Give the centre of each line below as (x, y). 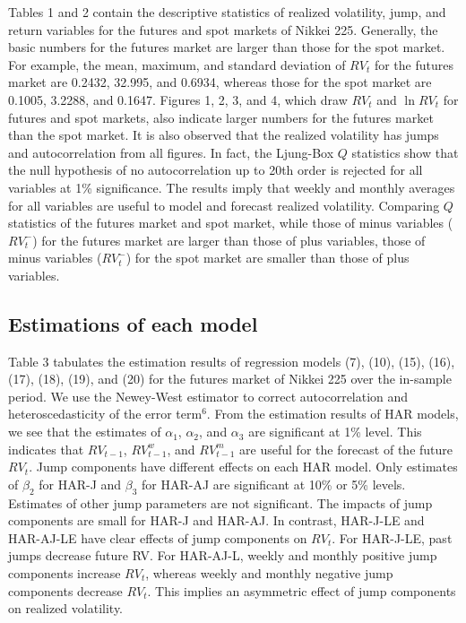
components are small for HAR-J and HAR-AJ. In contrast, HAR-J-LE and (216, 520)
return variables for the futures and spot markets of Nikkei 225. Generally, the (223, 29)
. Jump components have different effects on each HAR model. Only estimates (243, 467)
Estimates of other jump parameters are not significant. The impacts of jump (220, 502)
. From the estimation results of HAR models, (332, 414)
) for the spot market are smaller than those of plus (268, 258)
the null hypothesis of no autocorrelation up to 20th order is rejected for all (216, 170)
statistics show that (405, 152)
